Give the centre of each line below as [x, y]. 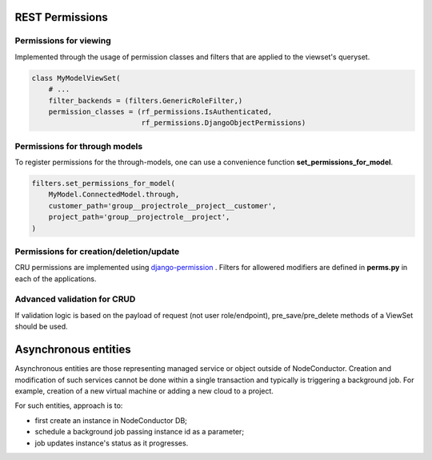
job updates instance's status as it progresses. [112, 443]
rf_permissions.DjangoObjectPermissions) [224, 123]
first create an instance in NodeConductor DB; [111, 420]
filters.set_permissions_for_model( [104, 184]
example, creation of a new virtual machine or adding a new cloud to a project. [144, 391]
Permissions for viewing [63, 41]
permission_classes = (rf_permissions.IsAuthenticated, [160, 111]
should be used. [41, 327]
